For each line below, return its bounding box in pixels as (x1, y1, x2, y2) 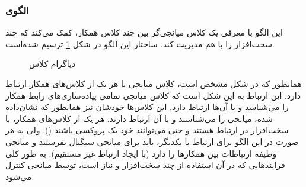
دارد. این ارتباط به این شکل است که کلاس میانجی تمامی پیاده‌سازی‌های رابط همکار (5, 89, 301, 101)
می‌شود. (5, 170, 34, 182)
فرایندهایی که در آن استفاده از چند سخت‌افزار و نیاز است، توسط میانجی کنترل (5, 159, 285, 171)
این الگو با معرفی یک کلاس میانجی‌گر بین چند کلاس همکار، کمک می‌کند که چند (5, 26, 283, 38)
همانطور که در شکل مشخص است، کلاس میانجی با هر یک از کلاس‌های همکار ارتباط (5, 78, 302, 89)
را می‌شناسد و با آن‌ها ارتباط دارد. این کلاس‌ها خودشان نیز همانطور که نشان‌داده (5, 101, 289, 113)
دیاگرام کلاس (29, 57, 76, 70)
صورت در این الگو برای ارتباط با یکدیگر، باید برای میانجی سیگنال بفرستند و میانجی (5, 135, 299, 147)
